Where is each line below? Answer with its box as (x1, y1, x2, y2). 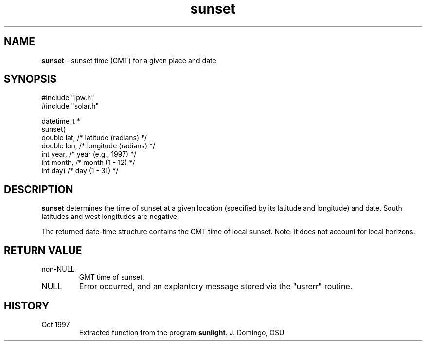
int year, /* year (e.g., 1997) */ (41, 150, 137, 159)
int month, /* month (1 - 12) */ (41, 158, 135, 167)
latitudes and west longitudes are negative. (41, 212, 179, 221)
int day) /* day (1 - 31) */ (41, 166, 119, 175)
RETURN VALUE (4, 244, 82, 256)
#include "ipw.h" (41, 93, 94, 102)
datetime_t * (41, 117, 80, 126)
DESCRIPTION (4, 183, 73, 196)
